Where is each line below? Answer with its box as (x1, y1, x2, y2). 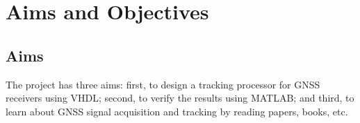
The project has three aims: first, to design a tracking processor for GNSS (6, 77, 320, 91)
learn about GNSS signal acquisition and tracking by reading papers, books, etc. (6, 104, 348, 118)
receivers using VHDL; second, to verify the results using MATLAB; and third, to (6, 91, 354, 105)
